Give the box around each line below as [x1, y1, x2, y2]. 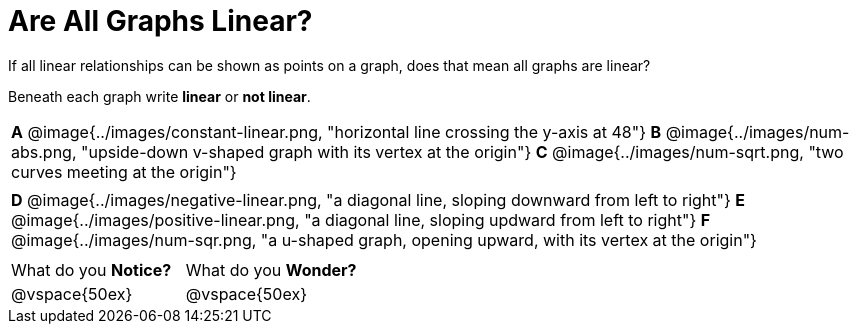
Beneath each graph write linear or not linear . [8, 87, 311, 105]
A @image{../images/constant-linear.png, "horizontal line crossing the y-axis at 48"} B [11, 121, 662, 142]
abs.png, [11, 141, 77, 162]
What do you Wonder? [185, 259, 357, 280]
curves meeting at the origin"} [11, 161, 237, 182]
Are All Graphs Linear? [8, 4, 313, 38]
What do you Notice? [11, 259, 172, 280]
